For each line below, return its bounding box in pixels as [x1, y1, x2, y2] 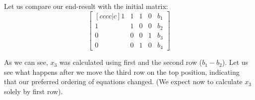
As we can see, [4, 57, 48, 67]
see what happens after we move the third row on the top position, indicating [4, 66, 240, 77]
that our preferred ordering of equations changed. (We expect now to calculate [4, 76, 243, 87]
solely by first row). [4, 86, 63, 96]
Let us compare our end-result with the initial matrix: [4, 1, 168, 11]
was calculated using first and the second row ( [59, 57, 202, 67]
